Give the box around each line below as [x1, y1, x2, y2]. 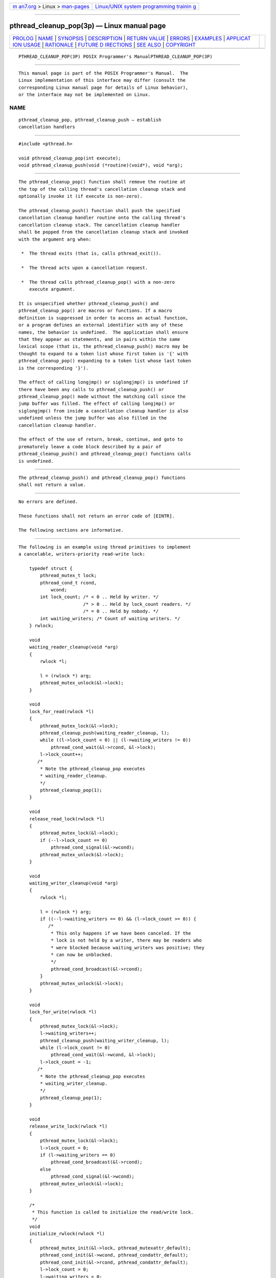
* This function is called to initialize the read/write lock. [32, 1209, 194, 1215]
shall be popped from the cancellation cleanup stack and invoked [18, 229, 189, 235]
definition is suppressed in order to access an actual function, [18, 315, 189, 321]
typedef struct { [29, 565, 73, 571]
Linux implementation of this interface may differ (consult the [18, 77, 186, 83]
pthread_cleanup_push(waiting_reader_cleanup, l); [40, 730, 170, 736]
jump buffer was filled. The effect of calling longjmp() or [18, 401, 175, 406]
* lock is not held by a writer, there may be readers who [51, 938, 202, 943]
